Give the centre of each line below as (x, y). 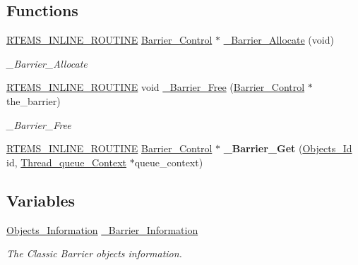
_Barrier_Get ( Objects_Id (288, 148)
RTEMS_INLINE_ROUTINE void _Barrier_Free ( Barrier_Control (156, 87)
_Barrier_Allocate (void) (279, 40)
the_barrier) (34, 100)
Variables (41, 200)
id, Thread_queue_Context (67, 162)
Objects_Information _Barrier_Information (102, 229)
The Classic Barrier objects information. (94, 253)
